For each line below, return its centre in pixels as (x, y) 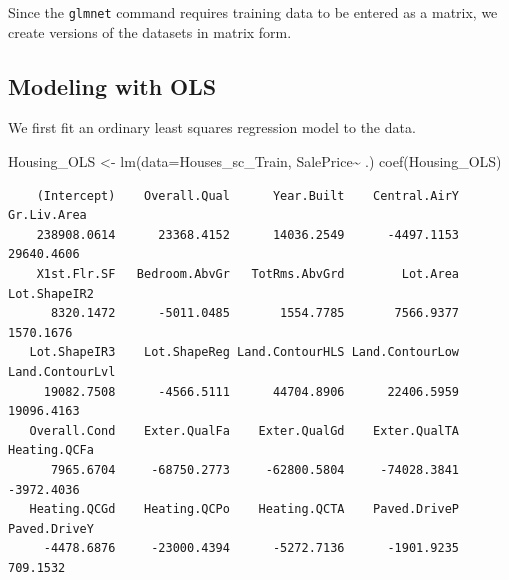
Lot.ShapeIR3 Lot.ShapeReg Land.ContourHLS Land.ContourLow (244, 352)
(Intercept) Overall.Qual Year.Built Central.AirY (248, 195)
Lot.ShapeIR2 (51, 293)
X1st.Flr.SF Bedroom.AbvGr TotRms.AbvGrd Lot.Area (248, 274)
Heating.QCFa (51, 450)
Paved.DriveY (51, 528)
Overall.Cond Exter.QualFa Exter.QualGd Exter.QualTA (244, 430)
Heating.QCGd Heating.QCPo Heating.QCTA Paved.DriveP (244, 509)
